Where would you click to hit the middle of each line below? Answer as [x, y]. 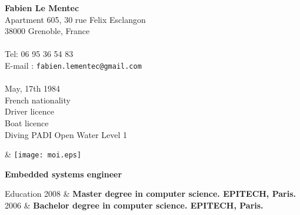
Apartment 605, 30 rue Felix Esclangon [75, 19]
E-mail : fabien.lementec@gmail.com [73, 65]
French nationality [38, 100]
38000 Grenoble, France [47, 31]
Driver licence [29, 111]
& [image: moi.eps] [43, 154]
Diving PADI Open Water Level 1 [66, 134]
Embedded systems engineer [64, 174]
